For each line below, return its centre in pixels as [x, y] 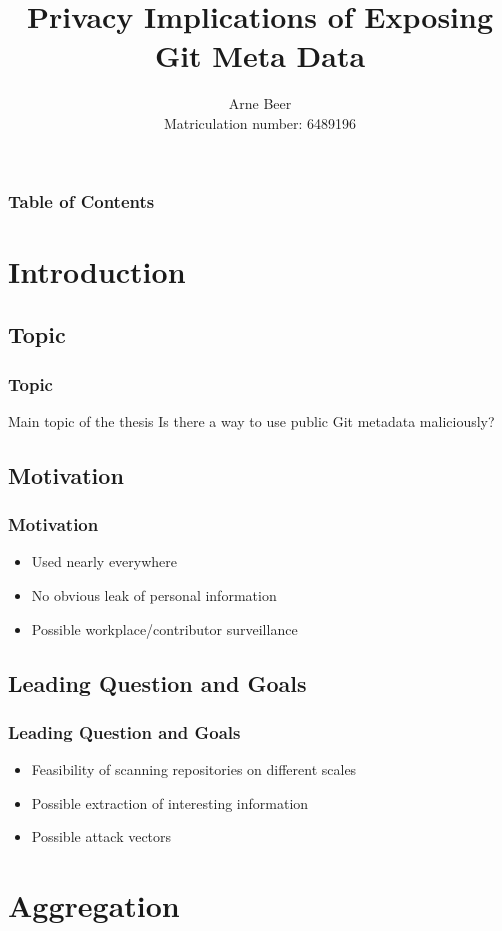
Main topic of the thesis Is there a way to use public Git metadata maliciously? [251, 420]
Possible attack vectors [101, 836]
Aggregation [94, 905]
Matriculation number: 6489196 [260, 122]
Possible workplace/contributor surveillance [164, 628]
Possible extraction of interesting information [170, 802]
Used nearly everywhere [104, 561]
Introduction [97, 270]
